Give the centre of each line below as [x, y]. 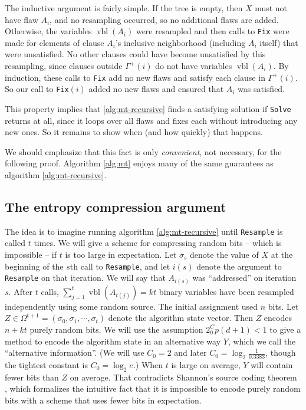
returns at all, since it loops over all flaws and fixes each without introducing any [151, 120]
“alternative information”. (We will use [75, 352]
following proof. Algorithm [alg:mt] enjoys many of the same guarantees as [139, 163]
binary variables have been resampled [226, 291]
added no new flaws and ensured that [156, 89]
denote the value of [224, 255]
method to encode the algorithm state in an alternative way [113, 341]
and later [190, 352]
